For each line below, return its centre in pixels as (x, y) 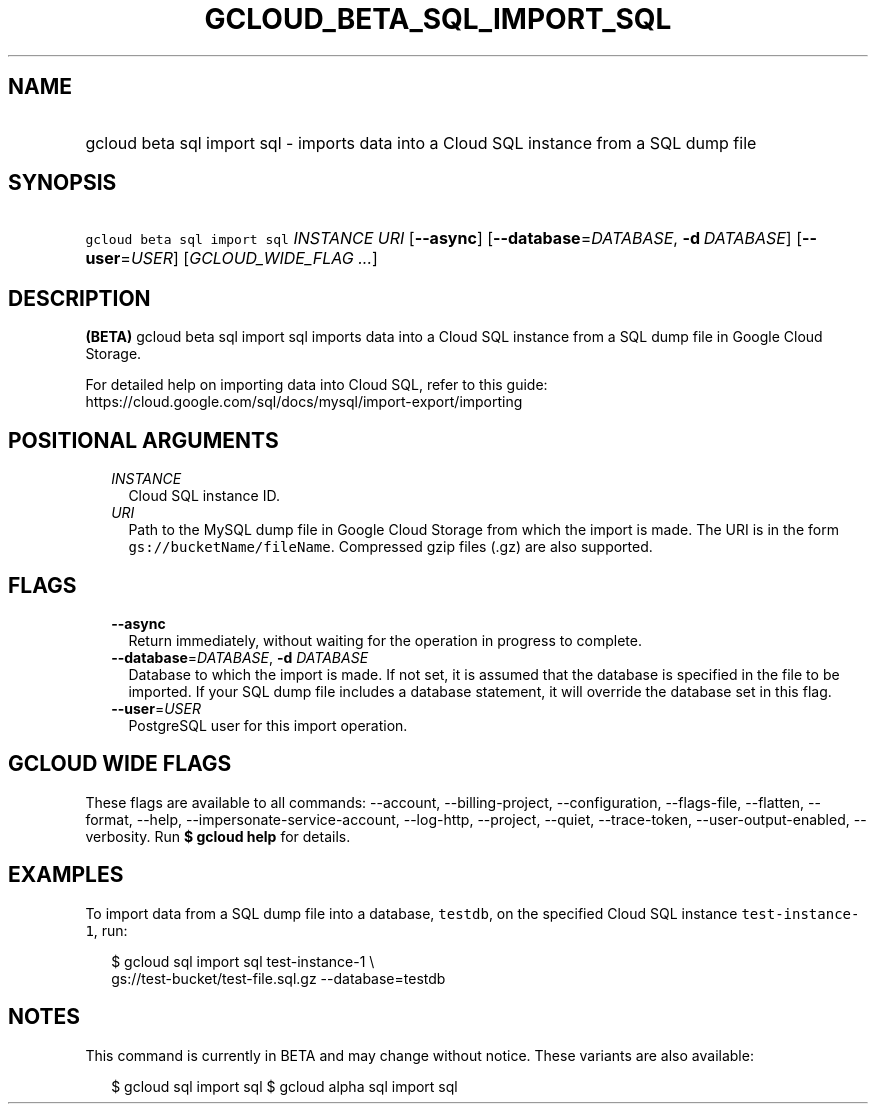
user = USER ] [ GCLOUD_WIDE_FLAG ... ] (231, 258)
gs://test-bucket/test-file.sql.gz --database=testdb (278, 978)
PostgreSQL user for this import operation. (268, 725)
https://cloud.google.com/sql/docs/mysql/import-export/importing (304, 402)
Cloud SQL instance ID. (204, 496)
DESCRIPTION (79, 298)
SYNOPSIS (62, 183)
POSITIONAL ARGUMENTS (143, 440)
